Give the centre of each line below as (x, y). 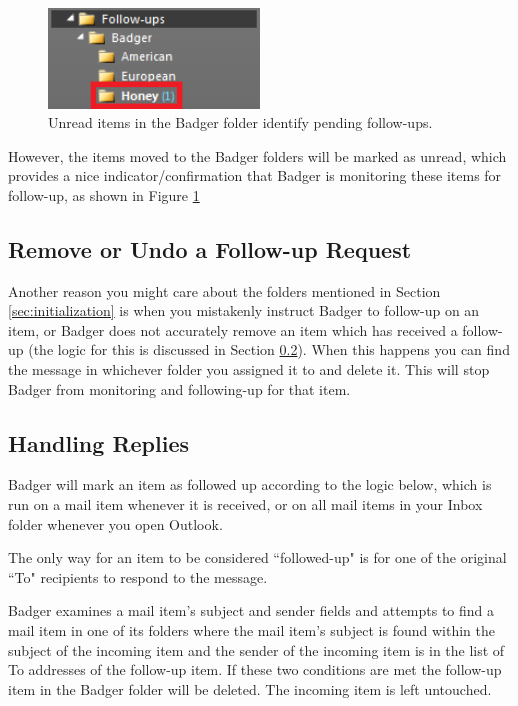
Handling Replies (99, 442)
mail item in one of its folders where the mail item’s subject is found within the (251, 630)
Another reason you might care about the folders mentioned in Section (224, 290)
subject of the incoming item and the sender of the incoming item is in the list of (256, 649)
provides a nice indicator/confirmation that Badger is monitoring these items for (255, 175)
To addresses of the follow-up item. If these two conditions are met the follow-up (255, 669)
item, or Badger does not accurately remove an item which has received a (233, 329)
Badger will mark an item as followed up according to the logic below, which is (250, 484)
